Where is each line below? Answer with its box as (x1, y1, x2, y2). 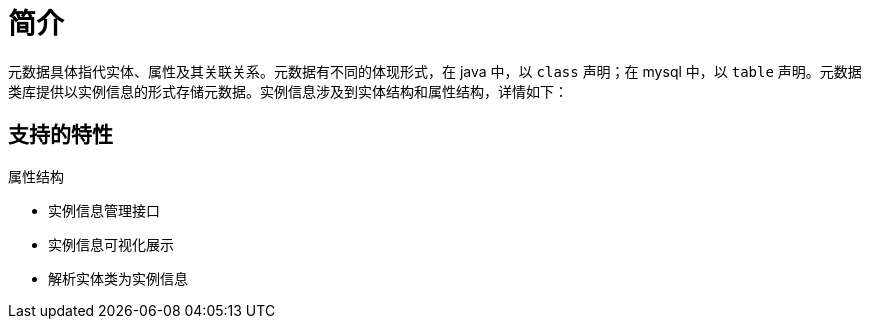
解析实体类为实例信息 (48, 269, 188, 287)
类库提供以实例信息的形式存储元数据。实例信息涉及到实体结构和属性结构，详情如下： (8, 82, 568, 100)
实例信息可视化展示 (48, 235, 174, 253)
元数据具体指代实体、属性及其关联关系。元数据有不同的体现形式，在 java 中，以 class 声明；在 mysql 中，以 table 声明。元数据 (8, 62, 862, 80)
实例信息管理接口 (48, 201, 160, 219)
